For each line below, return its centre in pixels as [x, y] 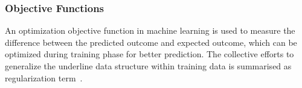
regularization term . [44, 77]
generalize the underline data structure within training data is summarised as [148, 66]
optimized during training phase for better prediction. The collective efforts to [149, 54]
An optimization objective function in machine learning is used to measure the [150, 30]
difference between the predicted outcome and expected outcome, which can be [151, 42]
